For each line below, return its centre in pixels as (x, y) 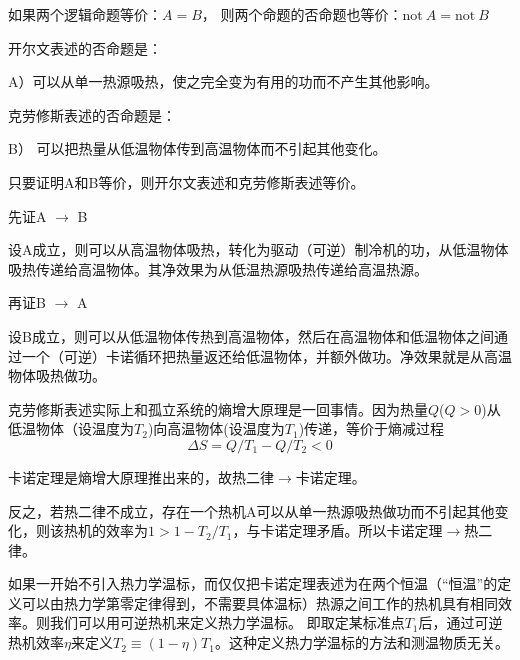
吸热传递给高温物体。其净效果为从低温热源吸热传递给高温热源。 (218, 268)
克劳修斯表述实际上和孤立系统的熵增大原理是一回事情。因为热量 (218, 408)
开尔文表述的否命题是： (85, 47)
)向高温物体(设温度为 (216, 428)
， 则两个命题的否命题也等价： (302, 14)
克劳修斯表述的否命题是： (92, 114)
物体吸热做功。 (57, 375)
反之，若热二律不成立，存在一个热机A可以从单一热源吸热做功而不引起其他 (251, 510)
